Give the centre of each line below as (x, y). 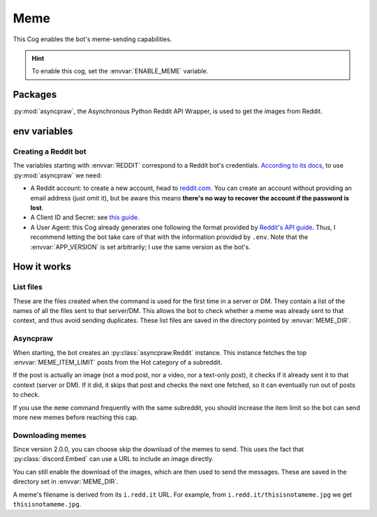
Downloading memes (50, 435)
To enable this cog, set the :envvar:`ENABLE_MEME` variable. (120, 71)
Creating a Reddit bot (50, 152)
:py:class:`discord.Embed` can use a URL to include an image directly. (113, 459)
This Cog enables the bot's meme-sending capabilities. (93, 39)
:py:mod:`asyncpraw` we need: (58, 175)
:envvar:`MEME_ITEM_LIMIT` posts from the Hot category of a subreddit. (118, 362)
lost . (37, 207)
